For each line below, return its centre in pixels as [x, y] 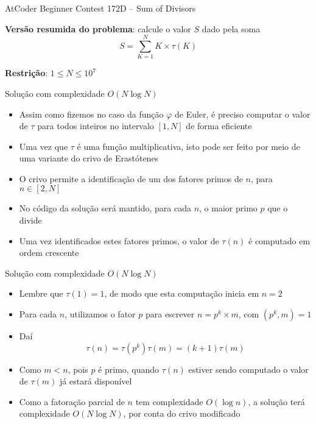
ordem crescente [49, 253]
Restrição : [26, 73]
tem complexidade [169, 401]
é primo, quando [129, 369]
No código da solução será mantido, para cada [105, 208]
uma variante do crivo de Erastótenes [89, 158]
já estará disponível [96, 381]
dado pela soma [231, 28]
